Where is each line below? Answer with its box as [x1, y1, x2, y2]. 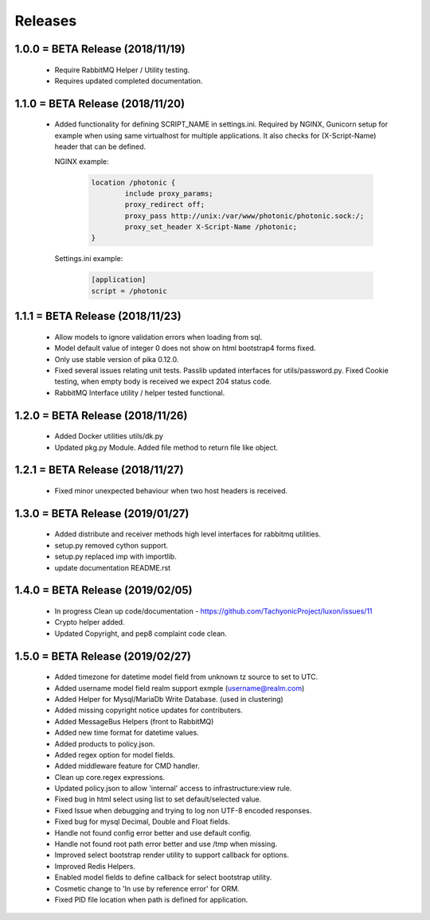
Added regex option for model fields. [54, 750, 175, 759]
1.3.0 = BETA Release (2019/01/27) [14, 506, 190, 520]
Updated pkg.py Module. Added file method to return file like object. [54, 442, 279, 452]
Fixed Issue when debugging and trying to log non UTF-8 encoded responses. [54, 805, 312, 815]
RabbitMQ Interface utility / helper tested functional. [54, 388, 225, 397]
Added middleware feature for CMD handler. [54, 761, 201, 771]
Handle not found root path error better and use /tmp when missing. [54, 840, 278, 849]
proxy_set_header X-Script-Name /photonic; [124, 223, 298, 232]
